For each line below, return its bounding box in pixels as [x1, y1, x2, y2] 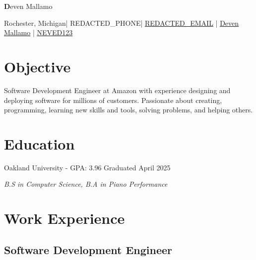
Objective [4, 56, 71, 76]
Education [4, 133, 75, 154]
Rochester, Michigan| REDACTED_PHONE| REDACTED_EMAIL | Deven [4, 17, 239, 28]
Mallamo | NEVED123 [4, 27, 73, 38]
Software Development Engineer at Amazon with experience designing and [4, 85, 231, 95]
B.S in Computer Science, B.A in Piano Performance [4, 179, 168, 189]
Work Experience [4, 208, 125, 228]
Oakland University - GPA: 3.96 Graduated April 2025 [4, 162, 171, 172]
